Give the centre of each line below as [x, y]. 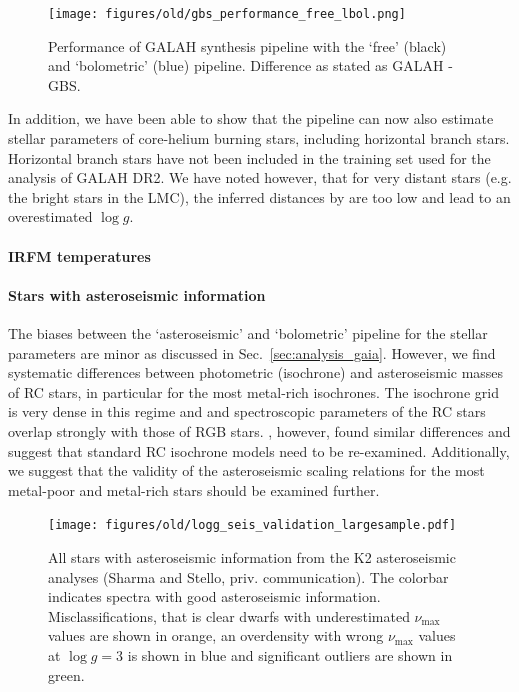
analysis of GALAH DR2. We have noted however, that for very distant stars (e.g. [260, 177]
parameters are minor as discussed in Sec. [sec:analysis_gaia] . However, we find [252, 352]
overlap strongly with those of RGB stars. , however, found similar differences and [259, 430]
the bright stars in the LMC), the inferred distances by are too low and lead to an [259, 196]
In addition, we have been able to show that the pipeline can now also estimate [251, 118]
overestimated [50, 216]
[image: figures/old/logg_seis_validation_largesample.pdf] [252, 525]
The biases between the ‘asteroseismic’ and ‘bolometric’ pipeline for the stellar [248, 332]
